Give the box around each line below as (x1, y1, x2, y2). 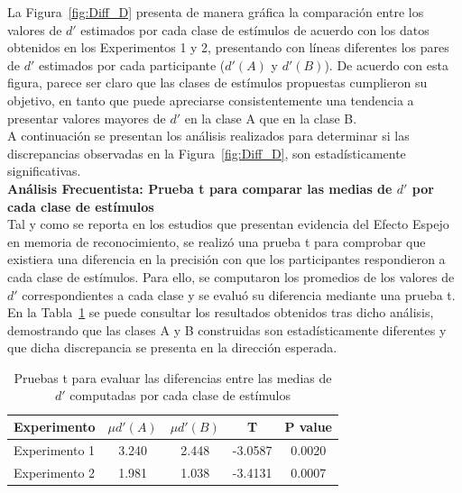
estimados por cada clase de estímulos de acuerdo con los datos (80, 20, 430, 39)
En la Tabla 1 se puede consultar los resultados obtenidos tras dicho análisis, (7, 303, 434, 322)
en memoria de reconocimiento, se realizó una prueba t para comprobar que (7, 232, 426, 251)
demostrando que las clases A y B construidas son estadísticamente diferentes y (7, 320, 447, 339)
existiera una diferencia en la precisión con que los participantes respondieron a (7, 250, 446, 269)
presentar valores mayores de (7, 108, 166, 127)
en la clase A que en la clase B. (184, 108, 357, 127)
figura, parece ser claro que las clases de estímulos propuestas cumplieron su (7, 73, 428, 92)
